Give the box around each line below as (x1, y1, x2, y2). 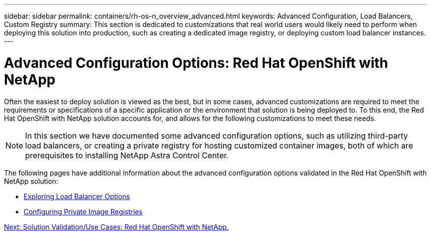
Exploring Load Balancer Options (24, 192, 130, 201)
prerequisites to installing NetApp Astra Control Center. (25, 150, 229, 160)
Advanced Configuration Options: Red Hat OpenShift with (4, 54, 388, 71)
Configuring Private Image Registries (24, 207, 143, 216)
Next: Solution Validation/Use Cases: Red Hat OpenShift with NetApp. (4, 222, 229, 231)
